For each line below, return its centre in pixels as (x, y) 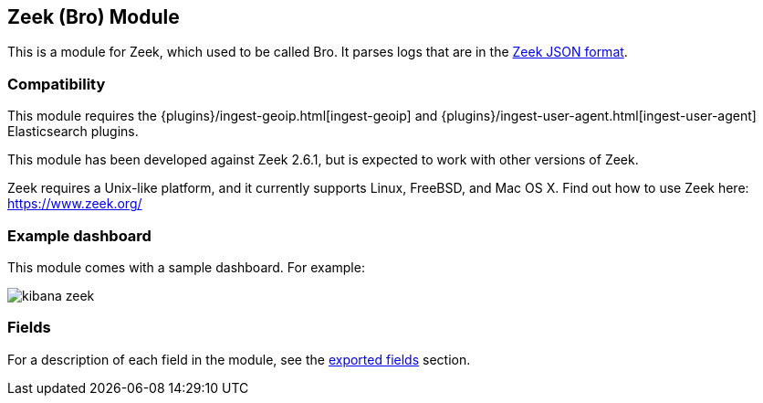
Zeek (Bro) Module (94, 17)
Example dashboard (79, 235)
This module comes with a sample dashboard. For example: (186, 267)
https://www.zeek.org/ (75, 204)
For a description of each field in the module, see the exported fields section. (239, 359)
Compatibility (57, 84)
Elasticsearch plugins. (73, 132)
